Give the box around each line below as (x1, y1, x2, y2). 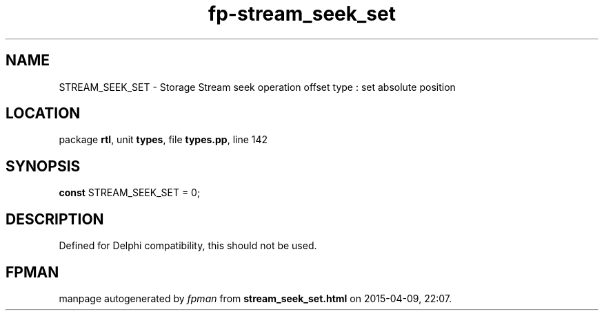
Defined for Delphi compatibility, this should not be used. (59, 240, 317, 252)
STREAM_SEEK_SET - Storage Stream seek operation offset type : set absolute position (59, 81, 456, 93)
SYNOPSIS (6, 157, 81, 175)
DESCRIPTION (6, 210, 104, 228)
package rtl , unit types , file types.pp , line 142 (59, 134, 268, 146)
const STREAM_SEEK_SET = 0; (59, 187, 201, 199)
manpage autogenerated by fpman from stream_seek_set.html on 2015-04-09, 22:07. (59, 292, 452, 304)
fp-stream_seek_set (208, 2, 396, 25)
